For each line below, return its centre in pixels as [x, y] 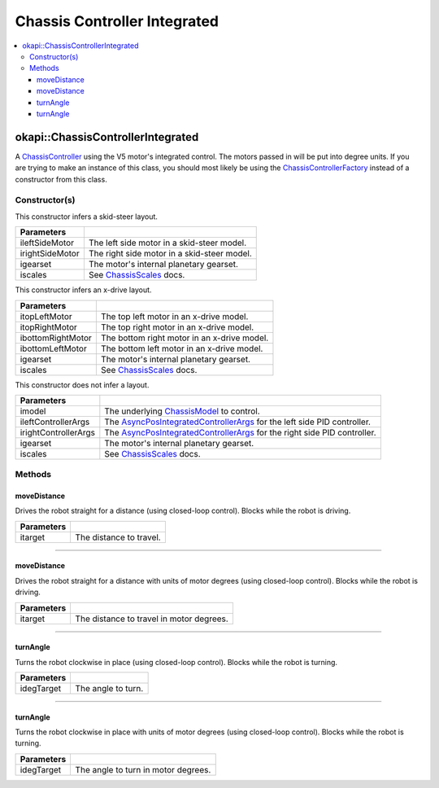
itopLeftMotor [46, 316]
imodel [33, 411]
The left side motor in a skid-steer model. [167, 243]
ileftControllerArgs [55, 422]
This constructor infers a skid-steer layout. [87, 217]
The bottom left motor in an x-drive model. [182, 348]
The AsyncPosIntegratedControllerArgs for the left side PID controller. [238, 422]
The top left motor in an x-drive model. [174, 316]
